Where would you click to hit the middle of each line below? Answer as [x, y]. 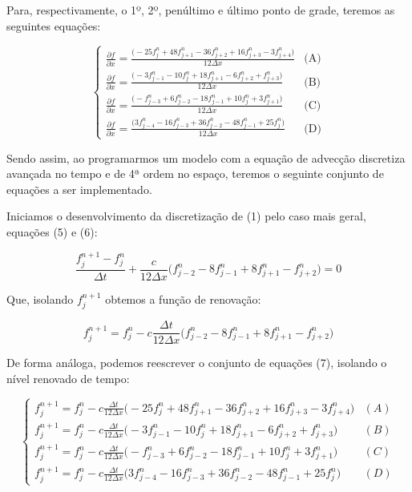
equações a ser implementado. [79, 189]
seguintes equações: [54, 25]
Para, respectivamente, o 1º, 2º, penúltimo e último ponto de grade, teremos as [201, 10]
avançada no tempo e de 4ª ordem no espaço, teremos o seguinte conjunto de [195, 173]
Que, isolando [40, 298]
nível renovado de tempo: [68, 378]
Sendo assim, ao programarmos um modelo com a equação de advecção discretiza [206, 157]
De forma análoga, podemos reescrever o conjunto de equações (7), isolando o [197, 363]
